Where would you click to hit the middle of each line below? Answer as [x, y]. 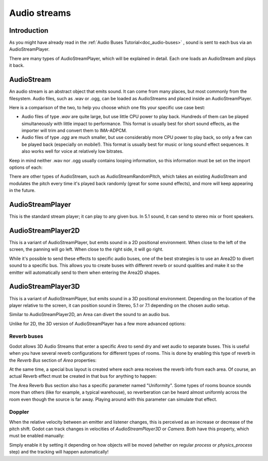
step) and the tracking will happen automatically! [59, 452]
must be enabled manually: [37, 436]
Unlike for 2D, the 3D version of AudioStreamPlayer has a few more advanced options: [98, 324]
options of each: [26, 167]
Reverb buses [26, 336]
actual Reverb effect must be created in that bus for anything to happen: [83, 376]
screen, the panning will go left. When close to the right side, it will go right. [86, 249]
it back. [17, 66]
